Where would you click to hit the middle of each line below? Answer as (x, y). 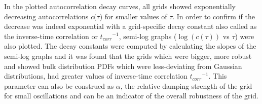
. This (218, 76)
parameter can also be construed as (59, 85)
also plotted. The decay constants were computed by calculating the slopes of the (130, 46)
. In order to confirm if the (214, 16)
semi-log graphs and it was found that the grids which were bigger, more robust (128, 56)
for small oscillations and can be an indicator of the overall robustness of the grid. (131, 96)
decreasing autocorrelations (46, 16)
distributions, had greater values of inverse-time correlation (96, 76)
